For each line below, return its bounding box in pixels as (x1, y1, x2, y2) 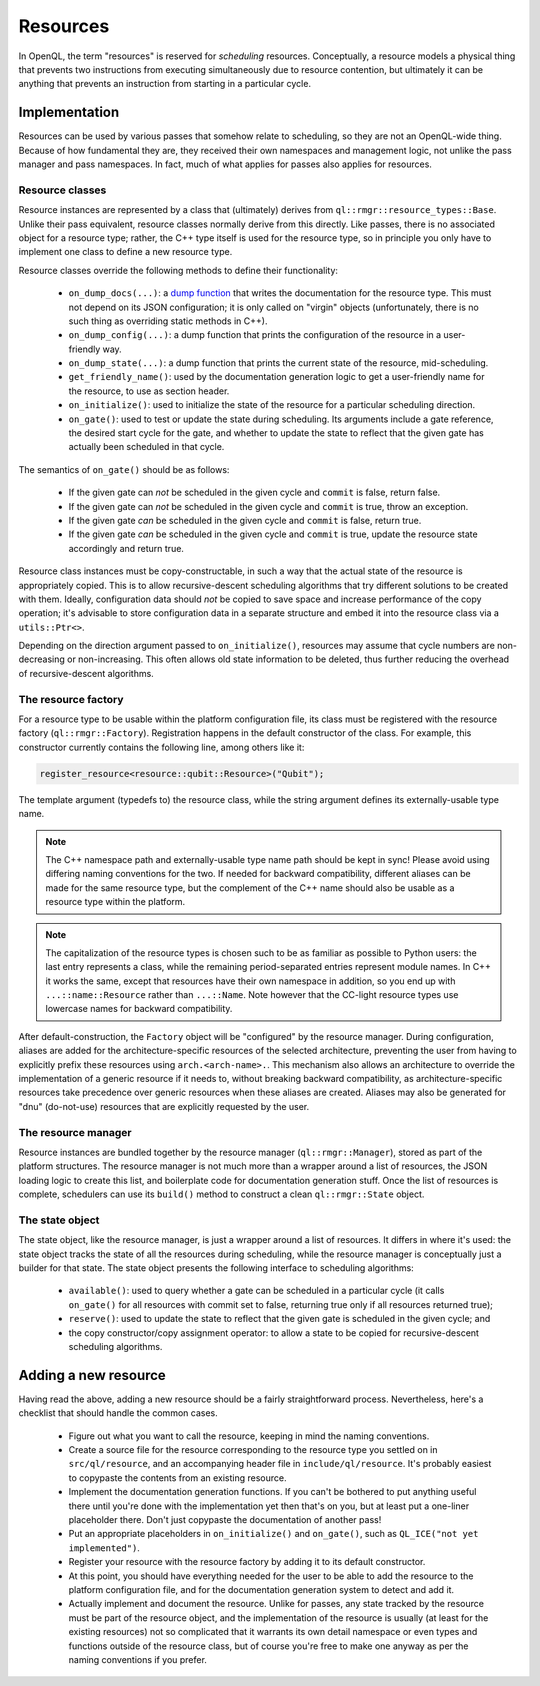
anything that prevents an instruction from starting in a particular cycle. (18, 78, 312, 90)
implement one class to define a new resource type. (18, 246, 233, 258)
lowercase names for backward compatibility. (45, 1003, 233, 1015)
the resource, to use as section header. (68, 385, 230, 397)
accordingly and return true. (68, 542, 185, 554)
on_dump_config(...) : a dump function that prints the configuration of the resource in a (68, 329, 442, 341)
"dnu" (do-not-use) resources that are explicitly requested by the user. (18, 1100, 310, 1112)
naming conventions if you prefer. (68, 1653, 207, 1665)
